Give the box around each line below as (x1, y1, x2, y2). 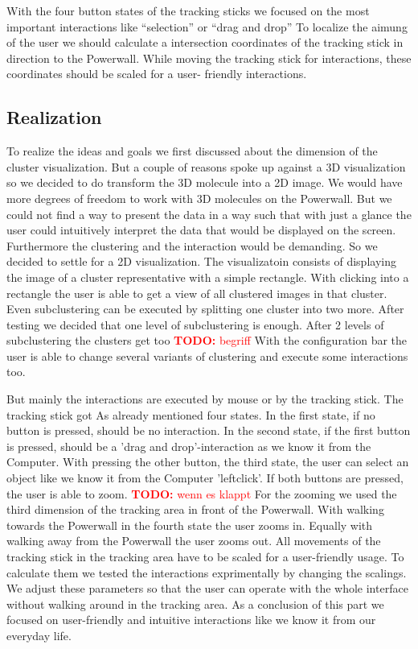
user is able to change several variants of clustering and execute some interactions (6, 347, 408, 364)
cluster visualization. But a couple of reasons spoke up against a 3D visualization (6, 158, 406, 175)
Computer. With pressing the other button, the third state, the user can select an (6, 453, 409, 470)
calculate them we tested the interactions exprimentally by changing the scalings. (6, 564, 407, 581)
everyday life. (6, 626, 72, 643)
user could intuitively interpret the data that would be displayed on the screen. (6, 221, 396, 238)
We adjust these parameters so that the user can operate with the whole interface (6, 580, 408, 597)
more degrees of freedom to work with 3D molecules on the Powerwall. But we (6, 189, 392, 206)
